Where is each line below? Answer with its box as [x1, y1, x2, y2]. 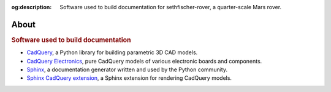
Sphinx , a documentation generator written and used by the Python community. [26, 66, 228, 73]
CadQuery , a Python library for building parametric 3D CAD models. [26, 49, 198, 56]
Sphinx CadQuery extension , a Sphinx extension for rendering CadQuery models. [26, 74, 232, 82]
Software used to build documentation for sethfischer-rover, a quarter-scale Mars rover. [59, 4, 282, 10]
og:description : [11, 4, 52, 10]
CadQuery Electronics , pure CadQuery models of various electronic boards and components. [26, 57, 262, 65]
